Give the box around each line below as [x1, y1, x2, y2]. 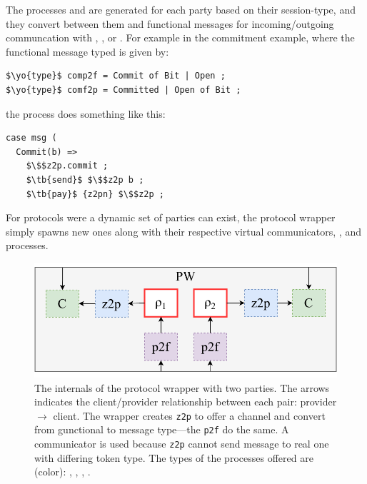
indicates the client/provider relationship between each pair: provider [34, 394, 337, 409]
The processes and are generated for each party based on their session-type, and [6, 2, 356, 16]
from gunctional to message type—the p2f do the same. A [34, 422, 289, 437]
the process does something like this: [6, 106, 166, 121]
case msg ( [6, 133, 57, 143]
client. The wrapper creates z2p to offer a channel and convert [53, 408, 326, 423]
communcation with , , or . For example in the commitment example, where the [6, 30, 355, 45]
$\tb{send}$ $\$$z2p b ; [26, 174, 144, 185]
